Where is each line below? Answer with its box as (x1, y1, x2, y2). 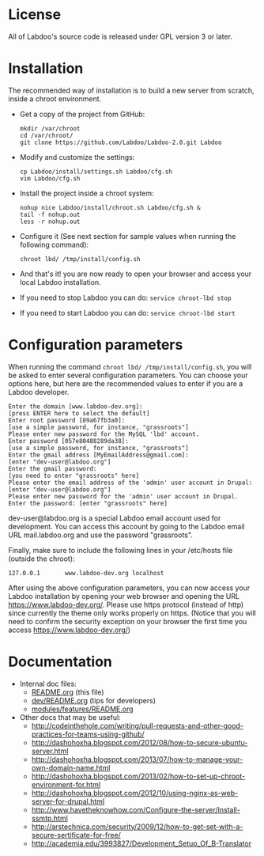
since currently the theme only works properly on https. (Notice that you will (8, 608, 257, 618)
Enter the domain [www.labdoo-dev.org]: (8, 402, 144, 411)
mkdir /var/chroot (19, 124, 81, 132)
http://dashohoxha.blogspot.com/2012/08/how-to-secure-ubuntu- (31, 737, 248, 747)
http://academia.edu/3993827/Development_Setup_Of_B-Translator (31, 839, 251, 848)
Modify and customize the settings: (19, 152, 135, 161)
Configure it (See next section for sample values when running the (19, 231, 236, 241)
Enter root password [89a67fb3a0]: (8, 416, 126, 424)
